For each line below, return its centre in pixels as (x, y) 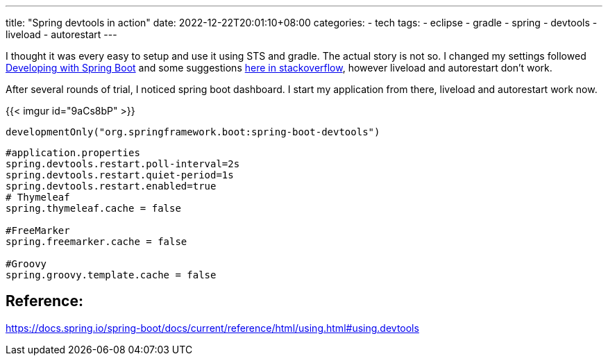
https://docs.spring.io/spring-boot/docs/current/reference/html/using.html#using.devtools (212, 328)
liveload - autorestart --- (61, 34)
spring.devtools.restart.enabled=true (111, 186)
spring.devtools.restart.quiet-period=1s (120, 175)
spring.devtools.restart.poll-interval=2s (123, 164)
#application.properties (73, 153)
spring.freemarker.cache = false (96, 242)
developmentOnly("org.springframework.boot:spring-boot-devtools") (193, 132)
